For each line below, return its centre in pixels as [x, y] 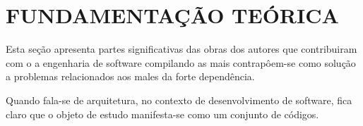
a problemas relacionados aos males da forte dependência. [130, 76]
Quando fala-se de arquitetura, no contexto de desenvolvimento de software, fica [179, 100]
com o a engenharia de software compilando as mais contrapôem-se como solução [181, 62]
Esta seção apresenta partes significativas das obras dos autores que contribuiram [181, 49]
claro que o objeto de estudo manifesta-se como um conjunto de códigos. [162, 114]
